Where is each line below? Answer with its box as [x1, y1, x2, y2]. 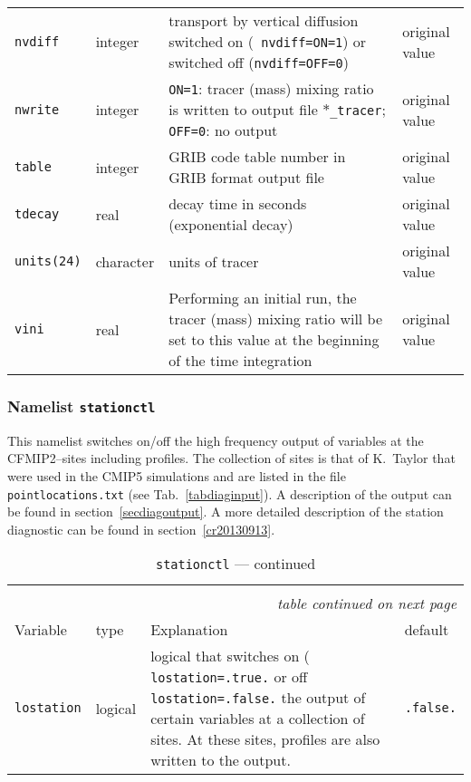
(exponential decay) [168, 214, 293, 235]
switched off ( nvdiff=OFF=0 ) [168, 52, 349, 72]
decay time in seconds [168, 193, 307, 214]
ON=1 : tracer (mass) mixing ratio [168, 78, 374, 99]
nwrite [14, 101, 60, 117]
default [404, 619, 449, 641]
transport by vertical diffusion [168, 10, 359, 31]
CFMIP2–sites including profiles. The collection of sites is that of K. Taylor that [7, 449, 456, 468]
